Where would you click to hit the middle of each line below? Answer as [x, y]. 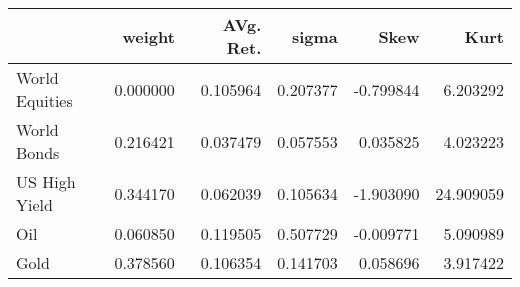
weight [148, 36]
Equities [44, 100]
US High [46, 181]
